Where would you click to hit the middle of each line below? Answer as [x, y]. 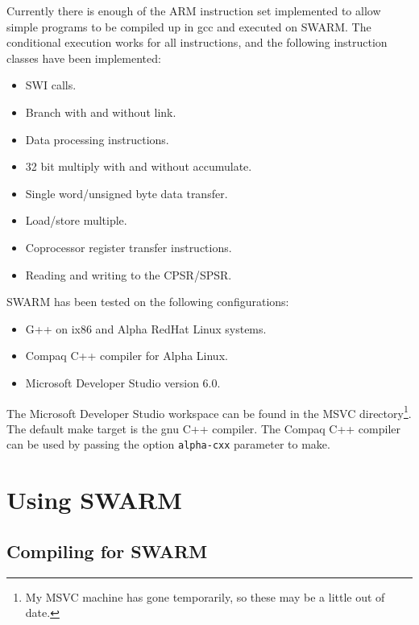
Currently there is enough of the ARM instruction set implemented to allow [194, 10]
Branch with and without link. [101, 112]
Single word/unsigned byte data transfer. [127, 193]
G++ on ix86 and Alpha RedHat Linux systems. [146, 328]
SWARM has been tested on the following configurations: [148, 302]
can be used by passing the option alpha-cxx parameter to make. [168, 444]
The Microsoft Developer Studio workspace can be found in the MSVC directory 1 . [209, 412]
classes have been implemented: [84, 58]
